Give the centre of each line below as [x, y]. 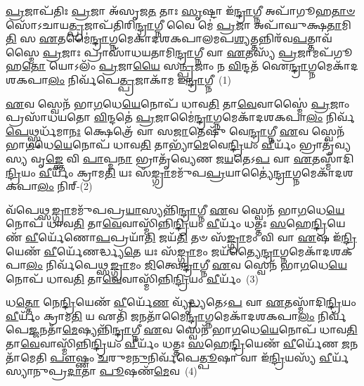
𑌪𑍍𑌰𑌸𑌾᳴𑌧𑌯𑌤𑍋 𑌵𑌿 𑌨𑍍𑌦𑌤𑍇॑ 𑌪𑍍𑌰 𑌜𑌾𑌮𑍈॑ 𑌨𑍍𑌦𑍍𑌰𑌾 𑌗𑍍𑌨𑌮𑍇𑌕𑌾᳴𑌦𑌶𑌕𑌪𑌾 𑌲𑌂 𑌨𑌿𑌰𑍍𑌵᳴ [180, 117]
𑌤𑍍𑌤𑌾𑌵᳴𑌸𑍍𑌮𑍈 [320, 38]
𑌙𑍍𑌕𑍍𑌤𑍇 [54, 158]
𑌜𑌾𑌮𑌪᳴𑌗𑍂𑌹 [325, 52]
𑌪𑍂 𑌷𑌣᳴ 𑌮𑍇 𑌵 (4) [148, 371]
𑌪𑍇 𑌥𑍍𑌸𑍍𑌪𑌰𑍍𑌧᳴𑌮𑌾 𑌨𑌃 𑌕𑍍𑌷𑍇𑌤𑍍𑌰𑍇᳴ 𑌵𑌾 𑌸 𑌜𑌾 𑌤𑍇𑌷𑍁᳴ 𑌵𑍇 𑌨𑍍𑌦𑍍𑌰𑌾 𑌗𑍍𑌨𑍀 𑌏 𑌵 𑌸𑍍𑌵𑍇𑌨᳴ [175, 130]
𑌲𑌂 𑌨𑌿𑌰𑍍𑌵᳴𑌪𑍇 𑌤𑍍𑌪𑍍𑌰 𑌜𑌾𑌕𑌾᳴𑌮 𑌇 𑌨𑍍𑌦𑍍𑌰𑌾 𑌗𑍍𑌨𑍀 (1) [139, 79]
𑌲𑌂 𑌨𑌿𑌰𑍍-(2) [65, 186]
